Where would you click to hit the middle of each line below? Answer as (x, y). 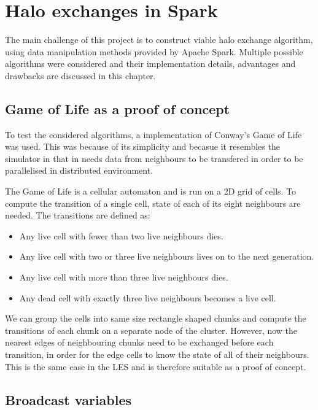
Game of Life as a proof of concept (118, 108)
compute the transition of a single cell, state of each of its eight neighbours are (153, 203)
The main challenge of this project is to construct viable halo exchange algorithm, (159, 40)
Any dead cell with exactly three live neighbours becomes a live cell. (148, 297)
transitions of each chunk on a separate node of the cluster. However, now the (151, 330)
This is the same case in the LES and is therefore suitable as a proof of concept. (156, 366)
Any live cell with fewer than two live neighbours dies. (121, 235)
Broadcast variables (68, 399)
